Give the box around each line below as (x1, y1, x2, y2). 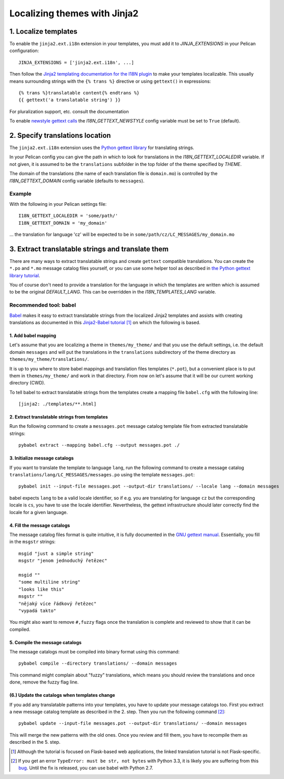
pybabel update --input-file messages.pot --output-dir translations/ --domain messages (18, 720, 247, 726)
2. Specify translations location (9, 131, 111, 140)
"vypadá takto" (18, 607, 57, 614)
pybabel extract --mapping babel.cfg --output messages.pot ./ (18, 442, 180, 448)
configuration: (9, 47, 39, 54)
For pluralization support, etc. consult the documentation (9, 108, 129, 114)
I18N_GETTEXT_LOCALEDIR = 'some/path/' (18, 213, 118, 219)
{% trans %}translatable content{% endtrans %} (18, 90, 140, 96)
